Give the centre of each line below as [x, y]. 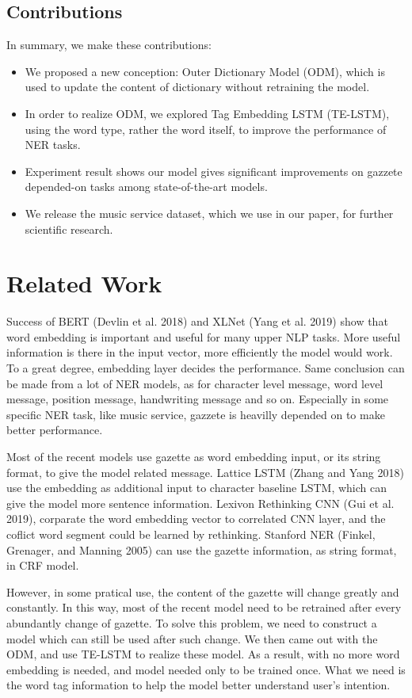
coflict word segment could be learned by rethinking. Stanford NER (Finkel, [191, 534]
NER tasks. [53, 145]
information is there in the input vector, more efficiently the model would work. [200, 352]
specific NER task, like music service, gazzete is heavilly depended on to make [196, 414]
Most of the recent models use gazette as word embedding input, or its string [194, 457]
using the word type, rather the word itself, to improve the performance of [206, 129]
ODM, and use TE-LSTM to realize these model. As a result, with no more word [203, 654]
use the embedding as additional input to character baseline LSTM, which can [197, 488]
